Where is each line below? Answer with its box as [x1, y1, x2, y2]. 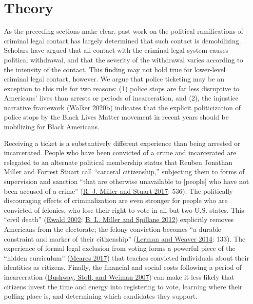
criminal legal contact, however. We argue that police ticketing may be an [4, 74, 224, 84]
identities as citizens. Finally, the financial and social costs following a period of [4, 262, 242, 272]
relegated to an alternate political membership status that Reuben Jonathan [4, 157, 233, 167]
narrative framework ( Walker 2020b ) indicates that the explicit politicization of [4, 102, 241, 112]
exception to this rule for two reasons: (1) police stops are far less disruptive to [4, 83, 240, 93]
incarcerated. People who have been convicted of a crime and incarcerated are [4, 147, 236, 158]
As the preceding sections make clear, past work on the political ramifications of [4, 26, 243, 36]
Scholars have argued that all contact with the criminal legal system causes [4, 45, 229, 55]
